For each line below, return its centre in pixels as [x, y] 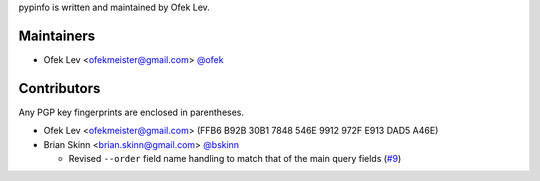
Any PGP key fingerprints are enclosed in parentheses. [131, 112]
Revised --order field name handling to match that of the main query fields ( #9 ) [235, 158]
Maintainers [57, 35]
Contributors [59, 88]
